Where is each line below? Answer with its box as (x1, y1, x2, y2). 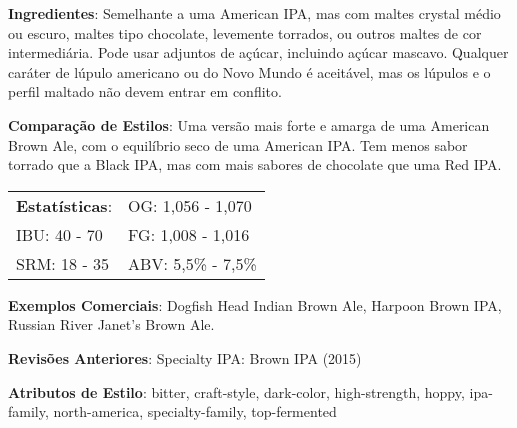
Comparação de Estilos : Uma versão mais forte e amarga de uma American (8, 114, 490, 135)
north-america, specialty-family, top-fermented (53, 401, 337, 422)
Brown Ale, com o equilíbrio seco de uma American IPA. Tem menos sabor (8, 134, 468, 155)
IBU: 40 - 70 (16, 222, 103, 246)
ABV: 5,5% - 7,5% (128, 251, 257, 275)
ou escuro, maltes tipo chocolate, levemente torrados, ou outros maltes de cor (8, 22, 482, 43)
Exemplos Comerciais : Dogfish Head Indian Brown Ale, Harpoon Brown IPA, (8, 294, 502, 315)
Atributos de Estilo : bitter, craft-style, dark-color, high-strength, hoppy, (8, 381, 465, 402)
